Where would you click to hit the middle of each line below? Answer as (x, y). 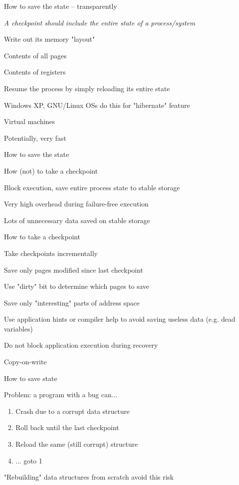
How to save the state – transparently (60, 6)
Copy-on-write (25, 362)
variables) (18, 328)
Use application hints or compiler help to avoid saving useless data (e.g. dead (120, 319)
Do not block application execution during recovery (81, 345)
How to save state (31, 378)
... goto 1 (29, 460)
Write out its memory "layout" (49, 39)
